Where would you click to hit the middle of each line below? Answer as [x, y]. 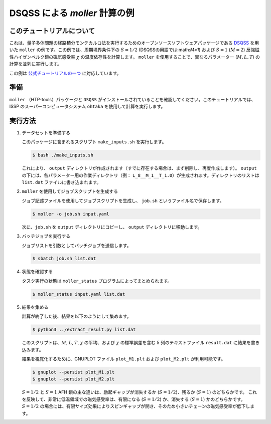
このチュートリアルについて [52, 31]
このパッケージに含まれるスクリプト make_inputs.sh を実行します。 [94, 142]
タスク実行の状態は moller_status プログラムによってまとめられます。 [97, 281]
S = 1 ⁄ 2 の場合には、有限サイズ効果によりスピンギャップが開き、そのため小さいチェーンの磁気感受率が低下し [136, 406]
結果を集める [35, 307]
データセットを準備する [46, 132]
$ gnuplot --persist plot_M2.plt [74, 379]
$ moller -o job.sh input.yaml [71, 214]
